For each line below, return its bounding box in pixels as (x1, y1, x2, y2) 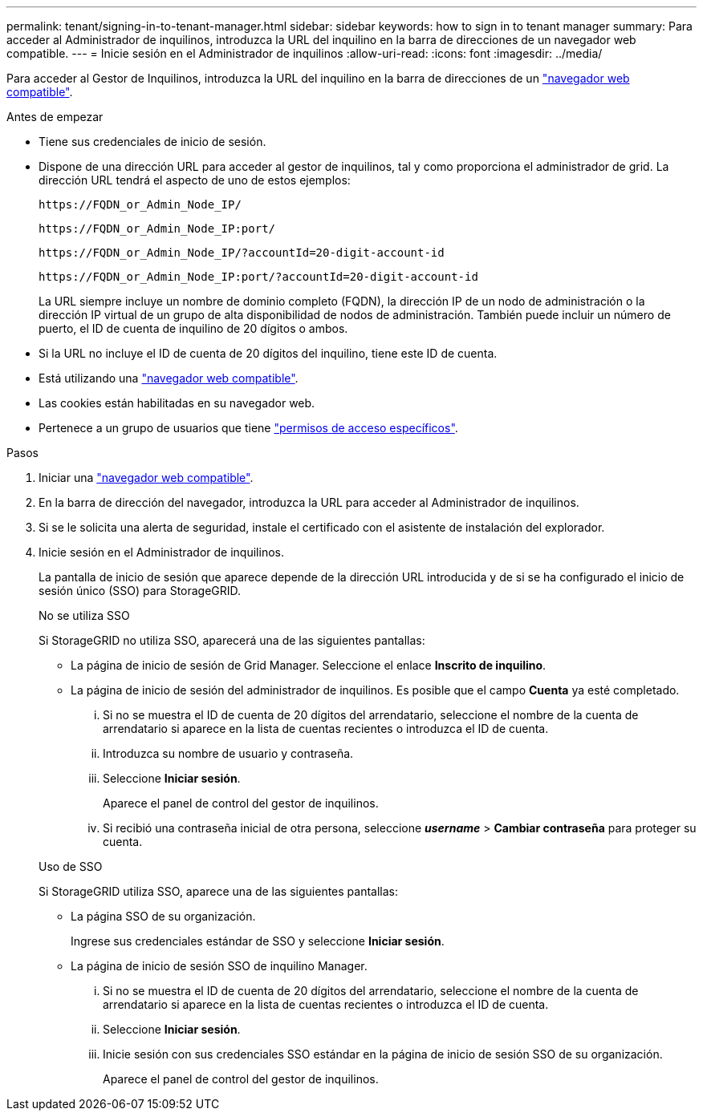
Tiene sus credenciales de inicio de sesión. (39, 135, 266, 148)
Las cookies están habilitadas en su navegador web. (39, 396, 315, 410)
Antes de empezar (6, 110, 104, 123)
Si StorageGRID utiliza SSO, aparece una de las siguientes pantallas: (39, 884, 398, 898)
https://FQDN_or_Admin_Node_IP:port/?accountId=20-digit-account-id (39, 270, 478, 283)
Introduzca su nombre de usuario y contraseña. (103, 747, 354, 760)
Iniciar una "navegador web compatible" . (39, 471, 254, 484)
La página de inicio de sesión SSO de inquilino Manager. (71, 959, 368, 973)
